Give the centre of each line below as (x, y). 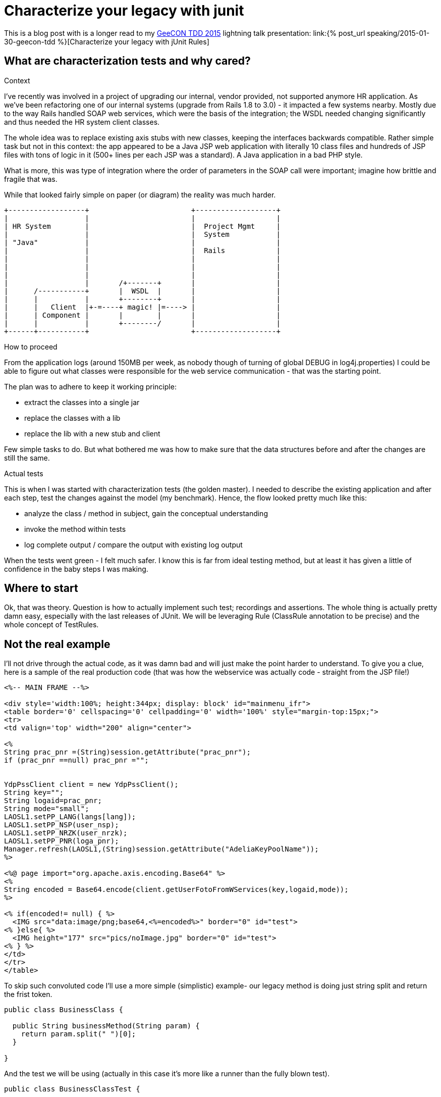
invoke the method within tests (75, 529)
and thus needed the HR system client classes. (82, 122)
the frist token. (28, 994)
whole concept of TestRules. (51, 625)
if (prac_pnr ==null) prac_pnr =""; (76, 760)
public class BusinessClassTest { (72, 1089)
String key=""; (34, 793)
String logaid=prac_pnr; (53, 801)
